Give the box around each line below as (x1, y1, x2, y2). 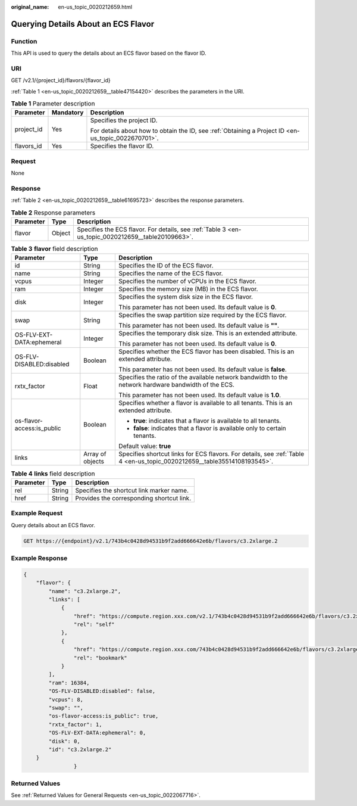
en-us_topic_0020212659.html (58, 4, 133, 10)
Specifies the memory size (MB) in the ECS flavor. (118, 285, 258, 293)
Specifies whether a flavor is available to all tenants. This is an (118, 399, 293, 407)
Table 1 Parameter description (11, 99, 95, 108)
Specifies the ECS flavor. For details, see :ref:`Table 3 (77, 225, 226, 234)
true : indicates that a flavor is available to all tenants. (133, 417, 281, 425)
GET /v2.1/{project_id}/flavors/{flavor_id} (11, 77, 111, 84)
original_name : (11, 4, 49, 10)
